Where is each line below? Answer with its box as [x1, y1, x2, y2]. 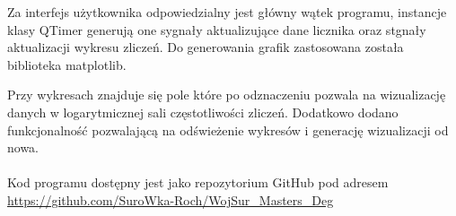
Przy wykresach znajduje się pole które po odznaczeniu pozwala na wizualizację [7, 85, 446, 104]
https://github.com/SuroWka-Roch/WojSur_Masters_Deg [7, 190, 334, 209]
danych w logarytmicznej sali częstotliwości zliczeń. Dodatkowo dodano [7, 102, 399, 121]
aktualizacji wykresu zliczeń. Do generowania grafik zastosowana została [7, 38, 404, 56]
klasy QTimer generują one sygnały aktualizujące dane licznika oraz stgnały [7, 20, 426, 39]
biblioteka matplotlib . [7, 55, 127, 73]
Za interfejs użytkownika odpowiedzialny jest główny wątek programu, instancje [7, 3, 447, 21]
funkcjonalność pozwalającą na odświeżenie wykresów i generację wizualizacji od [7, 120, 449, 139]
